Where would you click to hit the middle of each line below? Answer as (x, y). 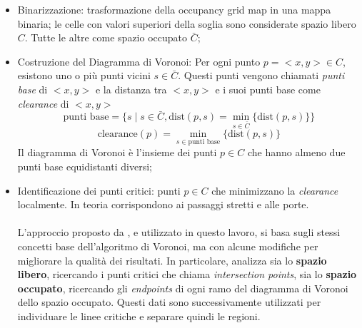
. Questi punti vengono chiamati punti (261, 75)
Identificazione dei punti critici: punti (99, 190)
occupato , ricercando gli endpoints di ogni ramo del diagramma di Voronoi (183, 288)
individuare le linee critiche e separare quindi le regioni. (139, 316)
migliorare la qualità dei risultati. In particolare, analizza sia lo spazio (172, 260)
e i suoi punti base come (268, 89)
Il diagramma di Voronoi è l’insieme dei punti (117, 152)
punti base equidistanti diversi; (85, 166)
